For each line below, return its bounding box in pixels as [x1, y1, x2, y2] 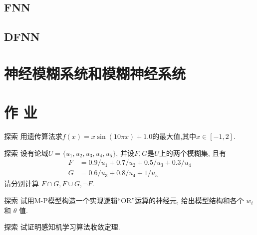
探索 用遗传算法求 [4, 131, 62, 141]
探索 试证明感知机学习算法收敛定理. [4, 222, 120, 232]
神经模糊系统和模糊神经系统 [4, 63, 186, 83]
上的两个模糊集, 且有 [159, 147, 227, 158]
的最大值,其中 [152, 131, 197, 141]
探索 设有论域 [4, 147, 48, 158]
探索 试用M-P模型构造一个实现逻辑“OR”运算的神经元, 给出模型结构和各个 [4, 195, 244, 205]
